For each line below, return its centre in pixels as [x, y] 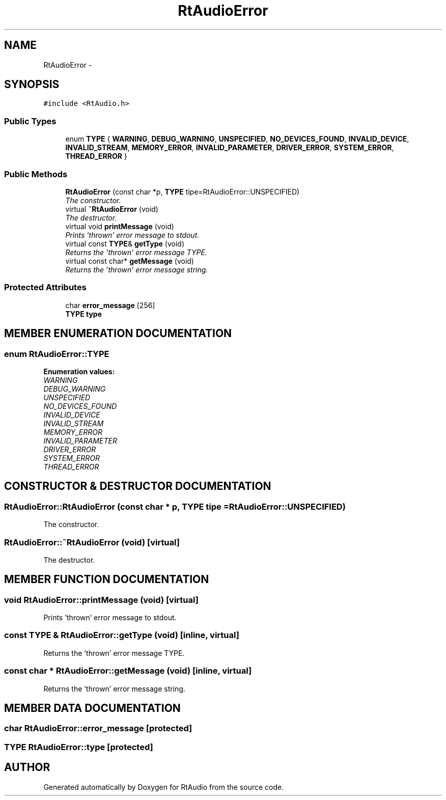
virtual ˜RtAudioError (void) [112, 209]
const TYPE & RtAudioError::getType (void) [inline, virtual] [122, 635]
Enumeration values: [79, 371]
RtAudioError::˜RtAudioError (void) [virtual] [92, 542]
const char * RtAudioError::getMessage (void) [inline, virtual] [128, 671]
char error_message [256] [110, 305]
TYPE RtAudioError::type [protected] [79, 747]
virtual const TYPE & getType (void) [125, 243]
